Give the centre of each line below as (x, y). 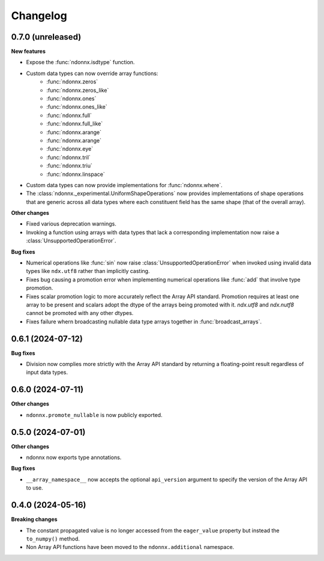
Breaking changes (34, 520)
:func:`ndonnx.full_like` (75, 124)
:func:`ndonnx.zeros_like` (78, 90)
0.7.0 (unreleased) (46, 37)
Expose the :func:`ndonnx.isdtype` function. (80, 62)
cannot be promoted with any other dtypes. (80, 313)
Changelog (39, 16)
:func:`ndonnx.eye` (70, 149)
